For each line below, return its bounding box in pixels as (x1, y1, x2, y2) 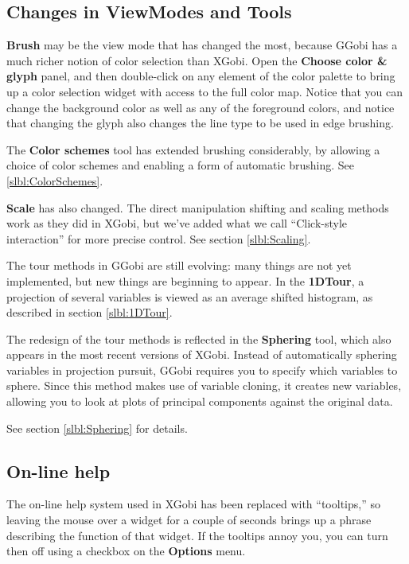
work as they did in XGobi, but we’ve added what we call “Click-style (6, 215, 348, 231)
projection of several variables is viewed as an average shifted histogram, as (6, 288, 373, 305)
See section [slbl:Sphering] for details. (6, 419, 188, 436)
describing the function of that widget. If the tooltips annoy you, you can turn (6, 527, 388, 543)
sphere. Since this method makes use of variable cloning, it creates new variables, (6, 377, 402, 394)
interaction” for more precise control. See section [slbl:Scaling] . (6, 230, 311, 247)
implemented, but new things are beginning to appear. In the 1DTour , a (6, 272, 364, 289)
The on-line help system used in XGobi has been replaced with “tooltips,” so (6, 496, 380, 512)
